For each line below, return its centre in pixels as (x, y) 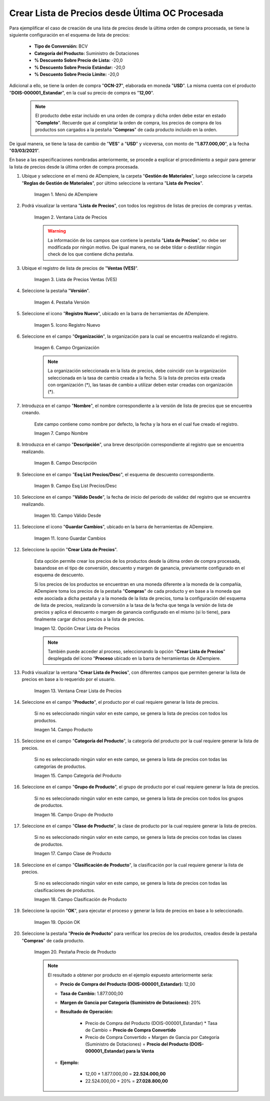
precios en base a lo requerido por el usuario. (69, 679)
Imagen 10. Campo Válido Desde (68, 516)
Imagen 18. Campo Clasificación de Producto (80, 899)
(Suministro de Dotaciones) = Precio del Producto (137, 1044)
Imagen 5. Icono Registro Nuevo (67, 325)
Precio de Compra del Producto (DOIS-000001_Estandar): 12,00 (128, 984)
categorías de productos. (60, 766)
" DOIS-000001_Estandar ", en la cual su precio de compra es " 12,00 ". (82, 93)
